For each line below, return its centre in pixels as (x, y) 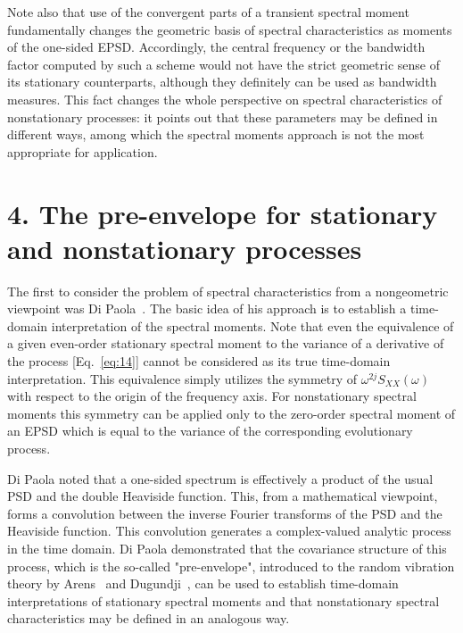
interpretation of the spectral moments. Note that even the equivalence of (252, 325)
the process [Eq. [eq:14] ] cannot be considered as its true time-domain (199, 361)
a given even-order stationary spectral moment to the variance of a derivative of (226, 343)
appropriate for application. (83, 151)
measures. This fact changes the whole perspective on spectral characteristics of (225, 99)
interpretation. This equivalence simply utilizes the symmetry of (182, 378)
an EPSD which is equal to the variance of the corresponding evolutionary (210, 431)
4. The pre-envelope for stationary (223, 213)
